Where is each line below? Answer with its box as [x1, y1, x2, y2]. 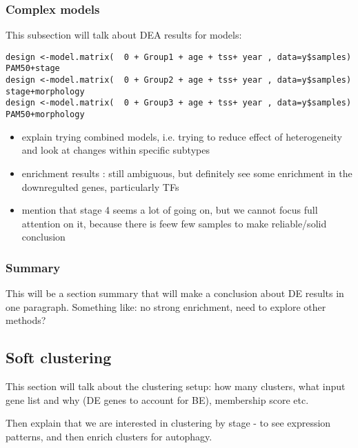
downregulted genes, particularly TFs [21, 179, 179, 194]
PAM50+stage [6, 63, 60, 74]
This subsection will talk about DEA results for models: [6, 28, 242, 42]
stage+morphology [6, 86, 85, 96]
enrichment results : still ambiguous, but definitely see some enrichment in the [21, 165, 352, 180]
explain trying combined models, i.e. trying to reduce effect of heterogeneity [21, 129, 342, 143]
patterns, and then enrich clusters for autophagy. [6, 429, 212, 443]
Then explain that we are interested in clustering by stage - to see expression [6, 416, 331, 430]
